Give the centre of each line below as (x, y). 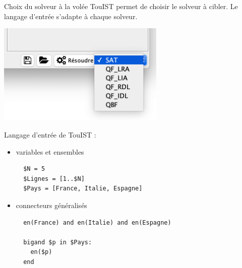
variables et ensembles (50, 151)
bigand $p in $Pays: (58, 242)
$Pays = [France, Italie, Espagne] (83, 189)
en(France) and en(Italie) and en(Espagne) (97, 222)
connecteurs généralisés (51, 205)
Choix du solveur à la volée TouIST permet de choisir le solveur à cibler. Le (121, 6)
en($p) (41, 252)
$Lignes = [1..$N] (54, 179)
